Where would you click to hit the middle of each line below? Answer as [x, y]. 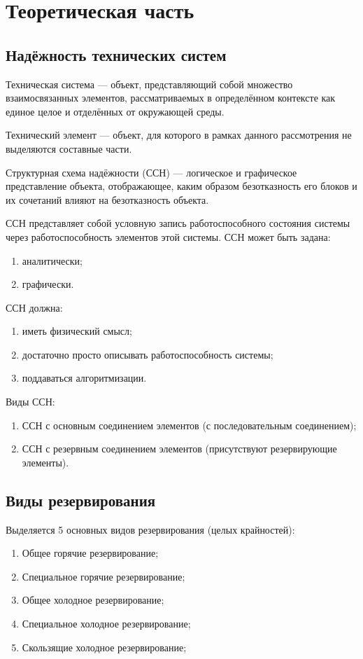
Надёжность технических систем [116, 54]
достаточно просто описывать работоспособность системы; [148, 354]
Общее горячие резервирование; [90, 553]
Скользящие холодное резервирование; [104, 647]
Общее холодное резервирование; [93, 600]
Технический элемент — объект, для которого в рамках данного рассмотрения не [179, 135]
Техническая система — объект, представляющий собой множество [149, 84]
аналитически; [52, 260]
